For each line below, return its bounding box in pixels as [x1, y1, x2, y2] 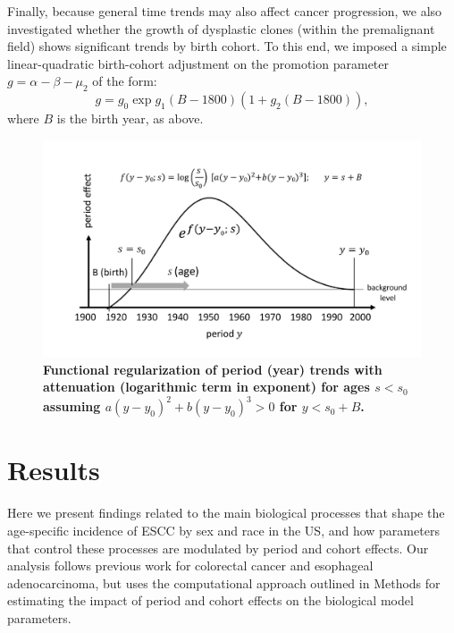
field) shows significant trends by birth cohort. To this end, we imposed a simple [7, 37, 447, 55]
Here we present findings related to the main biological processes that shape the [7, 503, 445, 522]
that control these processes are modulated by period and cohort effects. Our [7, 538, 429, 557]
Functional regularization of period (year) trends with [43, 359, 383, 378]
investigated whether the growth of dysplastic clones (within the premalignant [7, 19, 435, 38]
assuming [43, 397, 101, 416]
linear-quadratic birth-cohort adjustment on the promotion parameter [7, 54, 390, 72]
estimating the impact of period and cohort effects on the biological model [7, 591, 414, 610]
